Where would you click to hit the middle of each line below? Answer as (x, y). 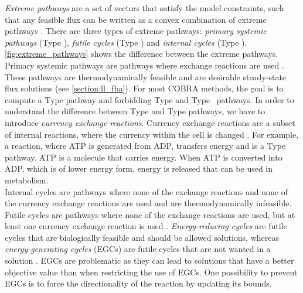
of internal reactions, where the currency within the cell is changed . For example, (152, 134)
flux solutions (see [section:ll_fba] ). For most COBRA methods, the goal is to (144, 88)
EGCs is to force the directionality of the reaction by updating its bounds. (138, 283)
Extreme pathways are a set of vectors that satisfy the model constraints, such (144, 8)
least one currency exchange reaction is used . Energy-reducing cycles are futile (146, 226)
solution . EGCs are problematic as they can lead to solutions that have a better (149, 260)
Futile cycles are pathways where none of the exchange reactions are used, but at (150, 214)
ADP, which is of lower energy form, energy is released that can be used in (139, 168)
